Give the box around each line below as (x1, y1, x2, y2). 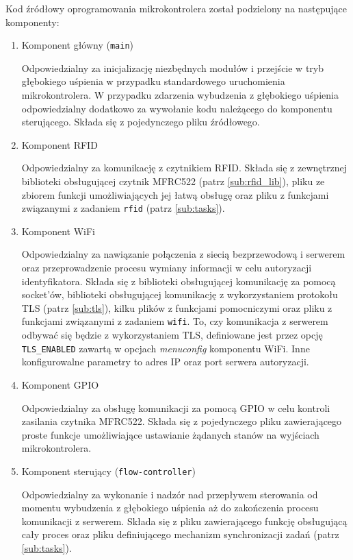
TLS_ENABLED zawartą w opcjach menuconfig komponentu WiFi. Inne (21, 341, 310, 355)
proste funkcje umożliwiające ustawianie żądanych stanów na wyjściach (21, 427, 319, 441)
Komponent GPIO (21, 377, 99, 391)
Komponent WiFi (21, 223, 95, 238)
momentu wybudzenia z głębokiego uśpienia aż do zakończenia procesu (21, 500, 319, 515)
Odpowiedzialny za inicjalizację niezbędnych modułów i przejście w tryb (21, 60, 324, 75)
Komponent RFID (21, 137, 98, 151)
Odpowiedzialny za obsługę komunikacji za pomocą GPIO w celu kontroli (21, 400, 330, 415)
